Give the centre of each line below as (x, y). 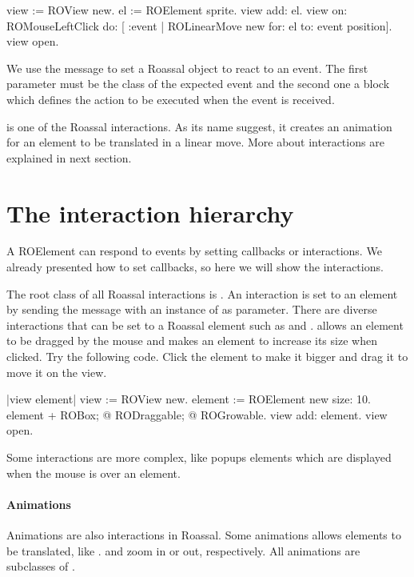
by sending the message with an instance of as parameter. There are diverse (192, 309)
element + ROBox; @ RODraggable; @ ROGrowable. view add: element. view (197, 414)
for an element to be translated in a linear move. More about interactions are (195, 142)
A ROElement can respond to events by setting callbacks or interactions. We (194, 251)
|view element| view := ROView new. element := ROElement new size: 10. (189, 399)
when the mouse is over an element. (94, 473)
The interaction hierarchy (150, 212)
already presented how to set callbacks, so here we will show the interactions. (195, 267)
